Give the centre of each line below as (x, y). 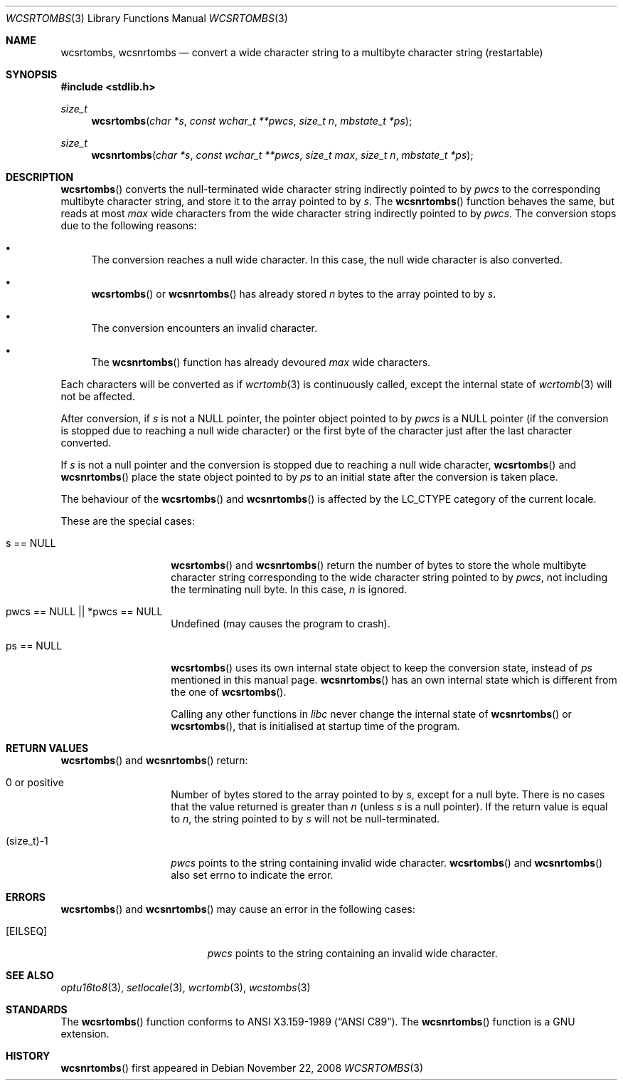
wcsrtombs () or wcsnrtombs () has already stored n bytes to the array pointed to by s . (294, 294)
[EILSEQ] (27, 931)
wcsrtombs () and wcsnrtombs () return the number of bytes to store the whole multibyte (379, 565)
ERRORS (26, 897)
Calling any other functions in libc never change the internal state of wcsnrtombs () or (371, 714)
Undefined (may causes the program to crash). (281, 623)
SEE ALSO (30, 975)
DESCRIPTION (40, 177)
